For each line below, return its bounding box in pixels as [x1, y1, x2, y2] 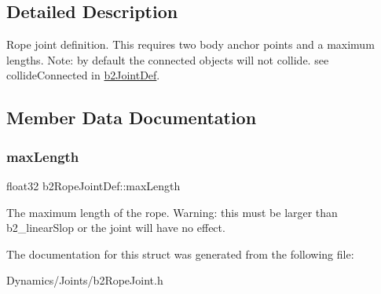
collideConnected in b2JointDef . [6, 67, 160, 83]
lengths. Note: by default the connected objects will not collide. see [6, 51, 329, 68]
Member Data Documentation [6, 105, 257, 130]
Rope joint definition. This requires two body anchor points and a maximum [6, 36, 375, 53]
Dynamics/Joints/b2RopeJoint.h [6, 272, 163, 288]
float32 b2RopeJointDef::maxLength [6, 177, 181, 193]
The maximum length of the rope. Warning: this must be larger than [6, 204, 338, 220]
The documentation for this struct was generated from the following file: [6, 245, 354, 262]
